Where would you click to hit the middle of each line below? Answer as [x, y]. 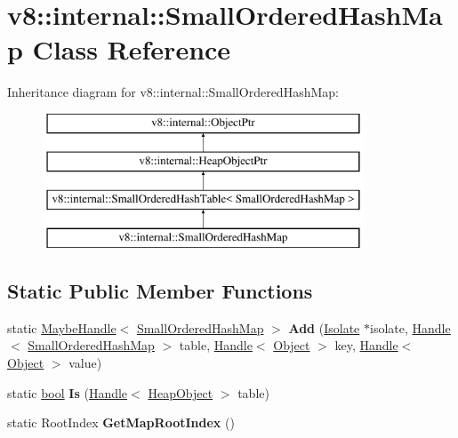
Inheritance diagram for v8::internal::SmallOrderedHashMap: [173, 92]
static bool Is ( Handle [68, 392]
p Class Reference [119, 49]
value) [85, 363]
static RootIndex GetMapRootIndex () [121, 422]
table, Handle [216, 345]
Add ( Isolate [324, 327]
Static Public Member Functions [160, 291]
